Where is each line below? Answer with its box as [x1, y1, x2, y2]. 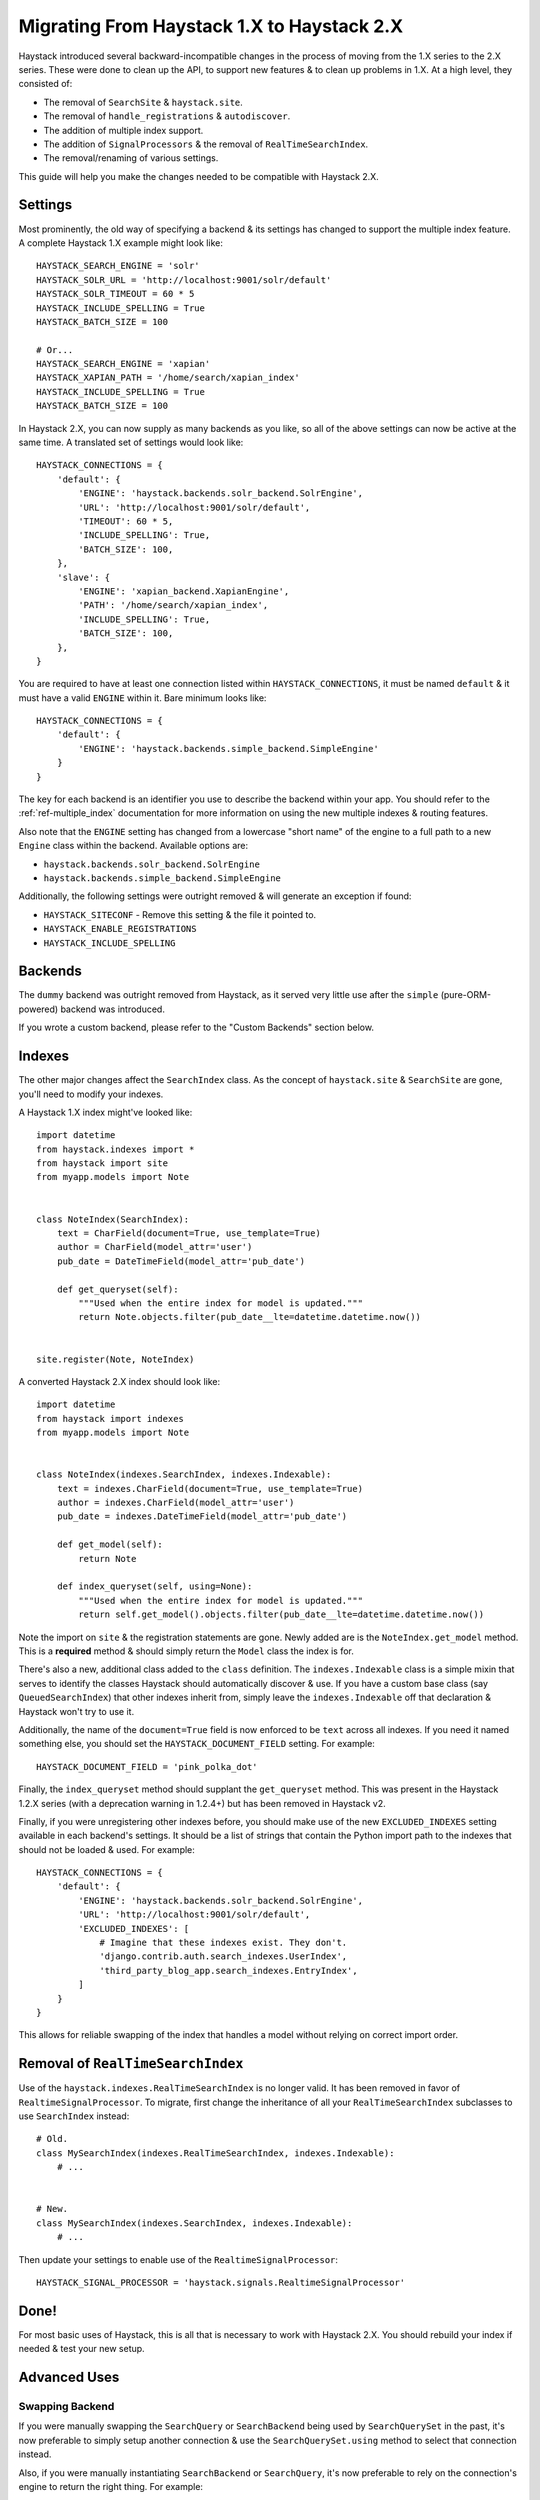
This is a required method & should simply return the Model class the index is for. [18, 1645, 355, 1657]
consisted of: [18, 78, 73, 90]
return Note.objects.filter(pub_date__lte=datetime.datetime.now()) [78, 1311, 422, 1323]
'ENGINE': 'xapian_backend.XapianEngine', [78, 585, 290, 597]
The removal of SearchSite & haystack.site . [43, 96, 244, 108]
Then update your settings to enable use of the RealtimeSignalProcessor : [18, 2253, 339, 2265]
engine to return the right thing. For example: [18, 2480, 204, 2492]
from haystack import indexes [36, 1413, 185, 1424]
